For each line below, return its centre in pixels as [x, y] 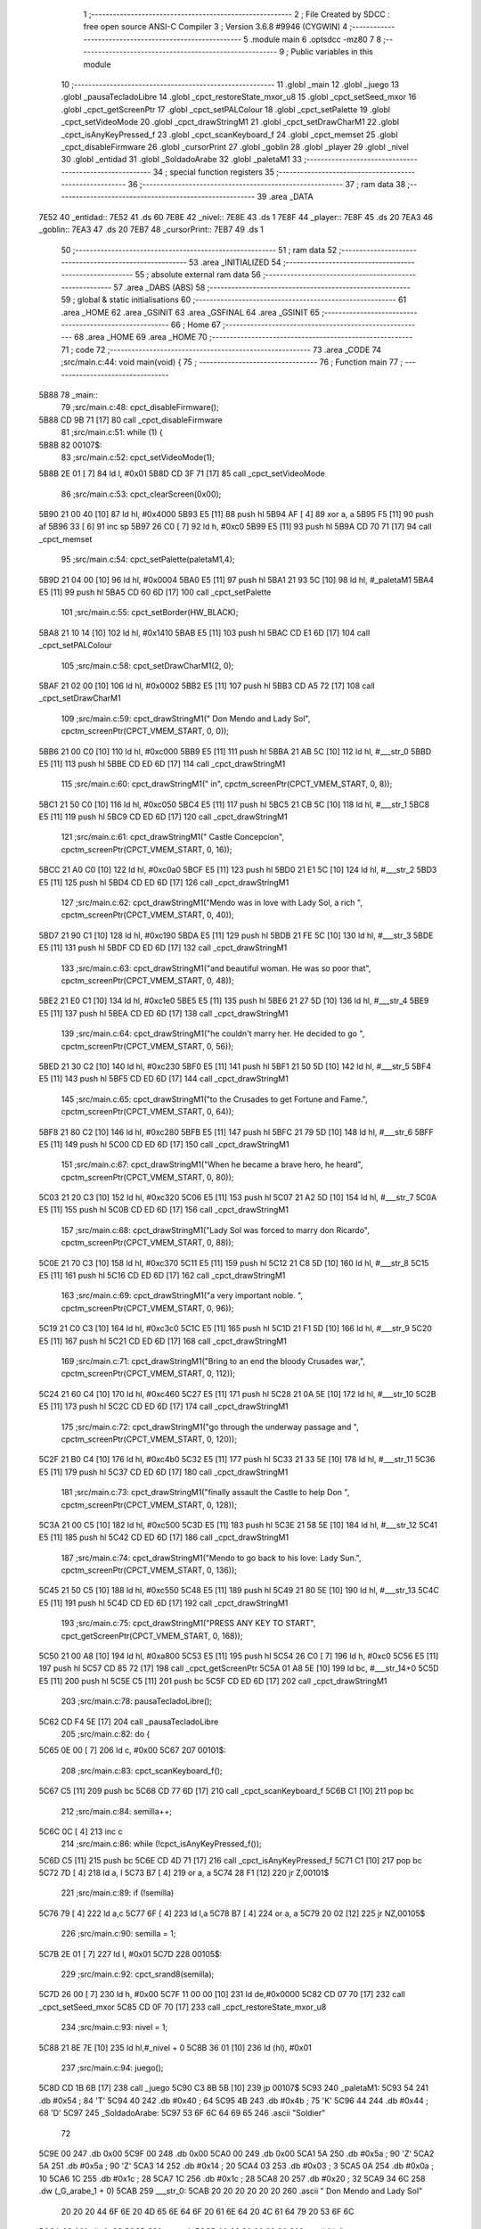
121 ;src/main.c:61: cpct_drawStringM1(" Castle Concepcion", [173, 837]
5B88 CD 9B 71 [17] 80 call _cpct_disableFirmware [130, 420]
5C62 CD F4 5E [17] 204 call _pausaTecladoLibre [129, 1722]
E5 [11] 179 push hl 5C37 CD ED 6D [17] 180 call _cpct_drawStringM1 [163, 1472]
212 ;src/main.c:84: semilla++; [117, 1811]
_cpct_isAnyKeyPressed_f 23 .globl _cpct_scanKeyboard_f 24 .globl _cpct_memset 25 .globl [229, 135]
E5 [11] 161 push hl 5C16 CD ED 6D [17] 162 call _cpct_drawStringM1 [162, 1276]
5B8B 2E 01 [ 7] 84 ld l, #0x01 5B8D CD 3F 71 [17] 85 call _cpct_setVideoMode [182, 473]
